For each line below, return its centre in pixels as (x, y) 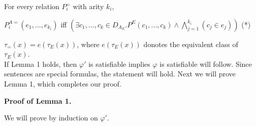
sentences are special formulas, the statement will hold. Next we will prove (120, 74)
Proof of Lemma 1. (38, 100)
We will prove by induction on (51, 118)
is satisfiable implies (119, 64)
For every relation (32, 6)
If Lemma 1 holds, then (41, 64)
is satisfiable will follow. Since (206, 64)
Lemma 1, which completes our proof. (63, 83)
